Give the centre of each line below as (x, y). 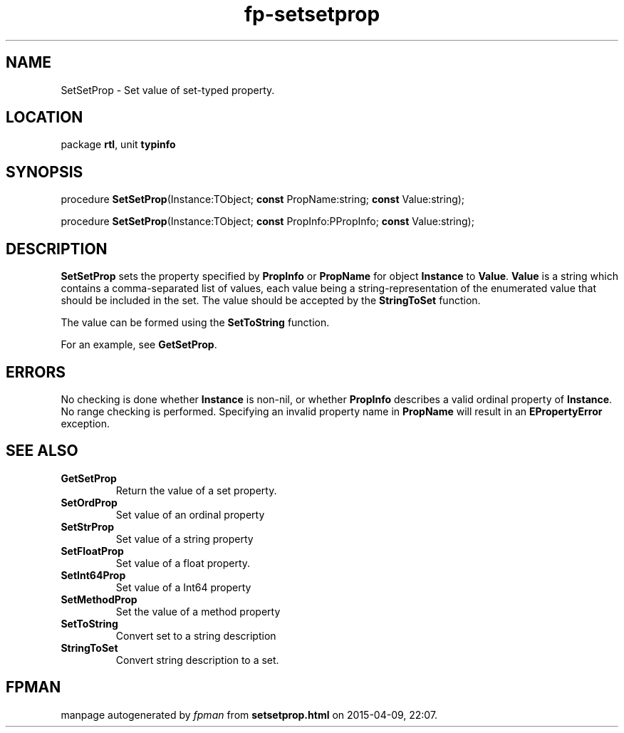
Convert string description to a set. (197, 660)
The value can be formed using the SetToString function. (195, 323)
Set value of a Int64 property (183, 587)
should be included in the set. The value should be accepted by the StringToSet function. (271, 301)
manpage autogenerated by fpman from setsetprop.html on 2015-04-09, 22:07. (249, 714)
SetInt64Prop (93, 575)
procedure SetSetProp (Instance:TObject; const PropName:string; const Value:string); (263, 199)
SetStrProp (88, 526)
